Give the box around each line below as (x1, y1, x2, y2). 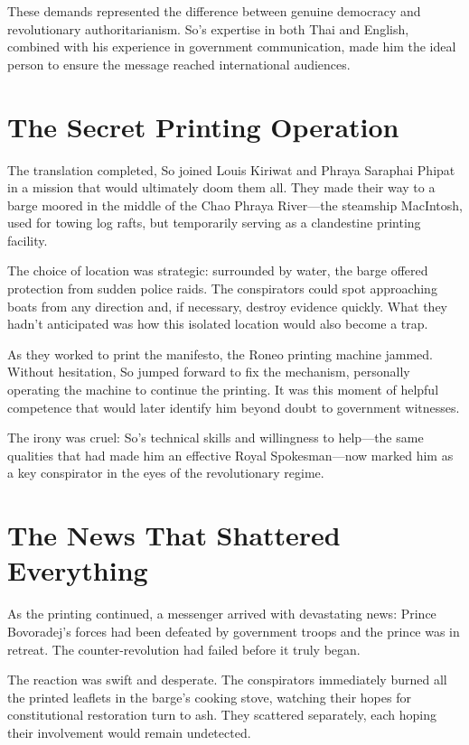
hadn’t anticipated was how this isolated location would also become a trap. (7, 314, 428, 333)
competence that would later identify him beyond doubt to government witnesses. (7, 397, 460, 416)
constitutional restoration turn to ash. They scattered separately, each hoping (7, 705, 437, 724)
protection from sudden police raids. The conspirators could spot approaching (7, 279, 437, 298)
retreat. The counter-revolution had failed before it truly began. (7, 639, 361, 658)
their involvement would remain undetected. (7, 722, 251, 741)
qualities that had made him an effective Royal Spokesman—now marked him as (7, 445, 454, 464)
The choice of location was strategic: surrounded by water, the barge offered (7, 261, 428, 280)
